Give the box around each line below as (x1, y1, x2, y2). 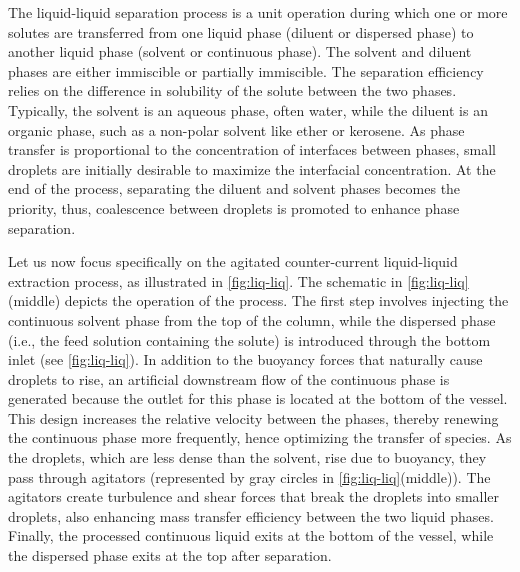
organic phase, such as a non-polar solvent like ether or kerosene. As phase (8, 119, 465, 140)
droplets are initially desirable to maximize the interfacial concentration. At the (8, 158, 496, 179)
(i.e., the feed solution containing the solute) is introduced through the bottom (8, 329, 491, 350)
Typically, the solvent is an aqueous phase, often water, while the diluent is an (8, 99, 488, 120)
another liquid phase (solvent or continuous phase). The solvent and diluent (8, 41, 472, 62)
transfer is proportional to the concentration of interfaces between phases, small (8, 139, 496, 160)
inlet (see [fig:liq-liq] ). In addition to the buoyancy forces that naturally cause (8, 349, 483, 370)
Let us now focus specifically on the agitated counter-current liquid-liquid (8, 251, 458, 272)
